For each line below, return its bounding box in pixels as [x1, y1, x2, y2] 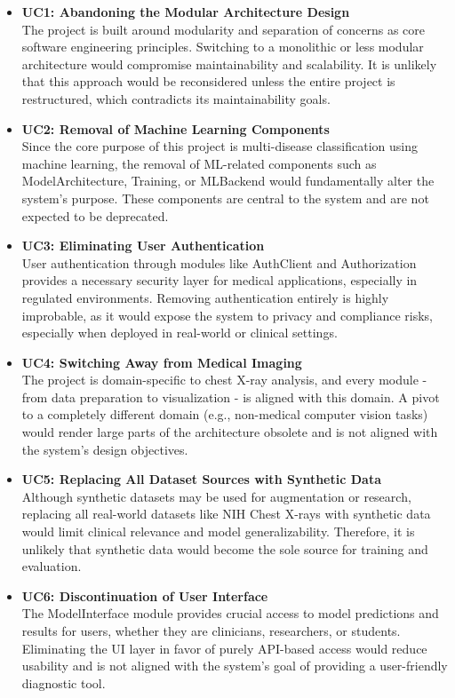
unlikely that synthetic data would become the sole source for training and [21, 539, 428, 558]
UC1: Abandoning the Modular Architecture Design [21, 3, 350, 20]
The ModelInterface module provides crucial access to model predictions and [21, 604, 439, 623]
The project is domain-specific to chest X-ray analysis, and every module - [21, 370, 427, 389]
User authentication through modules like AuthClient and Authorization [21, 253, 417, 272]
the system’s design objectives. [21, 440, 188, 458]
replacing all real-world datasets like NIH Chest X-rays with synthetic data [21, 504, 431, 523]
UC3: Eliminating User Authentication [21, 236, 265, 255]
